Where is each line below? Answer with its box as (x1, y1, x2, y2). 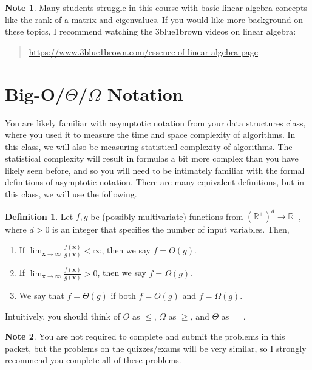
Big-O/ (5, 81, 65, 106)
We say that (19, 289, 64, 301)
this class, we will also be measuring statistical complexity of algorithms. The (5, 140, 293, 152)
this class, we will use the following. (5, 188, 137, 200)
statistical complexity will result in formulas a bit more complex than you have (5, 152, 299, 165)
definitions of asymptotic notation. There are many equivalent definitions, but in (5, 176, 305, 188)
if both (110, 289, 136, 301)
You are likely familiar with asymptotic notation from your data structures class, (5, 116, 306, 129)
